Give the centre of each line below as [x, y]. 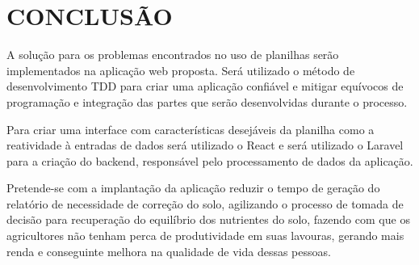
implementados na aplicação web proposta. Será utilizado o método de [181, 70]
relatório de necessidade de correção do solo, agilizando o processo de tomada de [205, 203]
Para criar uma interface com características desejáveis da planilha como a [191, 129]
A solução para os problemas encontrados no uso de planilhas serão [173, 55]
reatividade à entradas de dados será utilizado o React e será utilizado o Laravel [205, 145]
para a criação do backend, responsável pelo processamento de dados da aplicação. [210, 160]
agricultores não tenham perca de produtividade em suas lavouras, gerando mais [205, 236]
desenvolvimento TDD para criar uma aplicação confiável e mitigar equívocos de [205, 86]
